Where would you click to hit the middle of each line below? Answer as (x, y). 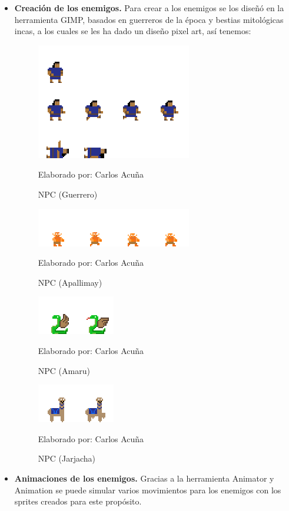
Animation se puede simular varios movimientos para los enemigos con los (148, 490)
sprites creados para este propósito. (78, 501)
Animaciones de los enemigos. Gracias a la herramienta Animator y (144, 478)
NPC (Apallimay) (70, 282)
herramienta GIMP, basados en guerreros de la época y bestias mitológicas (149, 19)
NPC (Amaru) (64, 370)
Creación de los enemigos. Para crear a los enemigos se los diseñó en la (149, 8)
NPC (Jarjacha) (67, 458)
